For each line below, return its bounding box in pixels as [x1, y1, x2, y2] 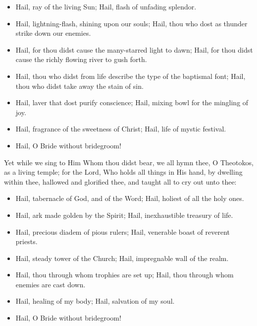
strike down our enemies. [15, 28, 91, 38]
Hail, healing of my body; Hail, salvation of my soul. [15, 296, 175, 306]
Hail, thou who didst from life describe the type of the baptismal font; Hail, [15, 70, 246, 81]
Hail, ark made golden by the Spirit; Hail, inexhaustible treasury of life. [15, 209, 233, 220]
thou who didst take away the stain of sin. [15, 80, 144, 91]
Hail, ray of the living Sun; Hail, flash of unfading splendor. [15, 1, 197, 11]
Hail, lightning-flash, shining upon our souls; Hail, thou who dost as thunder [15, 18, 248, 28]
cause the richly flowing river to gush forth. [15, 54, 147, 65]
